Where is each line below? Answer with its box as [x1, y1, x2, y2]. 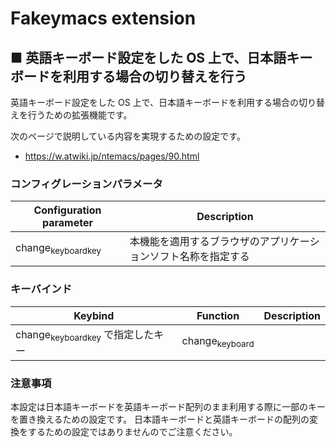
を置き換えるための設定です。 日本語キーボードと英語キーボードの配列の [10, 413, 310, 426]
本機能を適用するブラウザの [129, 235, 260, 249]
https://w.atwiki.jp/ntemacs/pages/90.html [24, 150, 200, 162]
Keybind [73, 308, 115, 322]
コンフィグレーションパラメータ [10, 177, 163, 191]
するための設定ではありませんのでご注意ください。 [27, 426, 238, 438]
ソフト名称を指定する [149, 250, 250, 264]
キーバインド [10, 282, 72, 296]
